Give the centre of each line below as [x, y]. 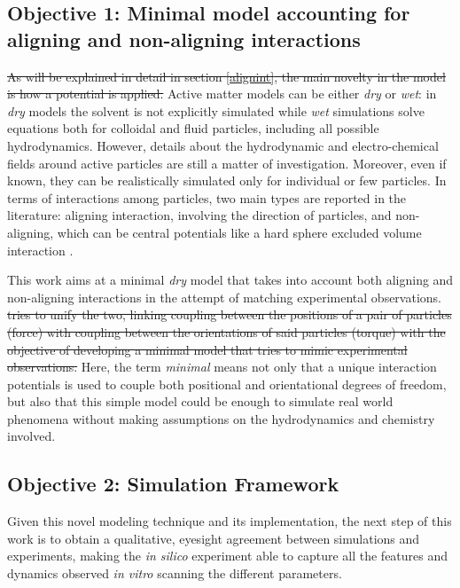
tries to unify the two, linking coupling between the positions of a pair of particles [230, 314]
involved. [31, 436]
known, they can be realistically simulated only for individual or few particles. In [227, 180]
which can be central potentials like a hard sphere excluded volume [239, 232]
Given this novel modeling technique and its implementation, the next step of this [230, 521]
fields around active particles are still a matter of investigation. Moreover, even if [227, 163]
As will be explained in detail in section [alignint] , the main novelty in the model [226, 76]
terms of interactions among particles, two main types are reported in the [207, 197]
